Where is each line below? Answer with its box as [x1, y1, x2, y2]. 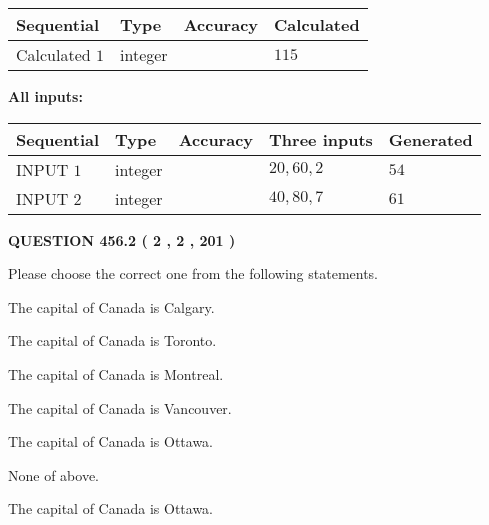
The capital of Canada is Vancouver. [8, 397, 232, 418]
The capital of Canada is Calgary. [8, 296, 215, 317]
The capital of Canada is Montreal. [8, 363, 224, 384]
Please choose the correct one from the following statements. [8, 263, 379, 284]
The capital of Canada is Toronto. [8, 330, 217, 351]
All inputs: [8, 86, 83, 106]
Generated [388, 127, 473, 151]
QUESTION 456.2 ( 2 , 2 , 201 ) [8, 229, 236, 250]
